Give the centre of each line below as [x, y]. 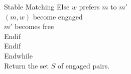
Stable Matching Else [37, 6]
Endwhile [18, 55]
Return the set [26, 65]
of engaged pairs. [84, 65]
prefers [89, 6]
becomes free [34, 26]
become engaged [58, 16]
